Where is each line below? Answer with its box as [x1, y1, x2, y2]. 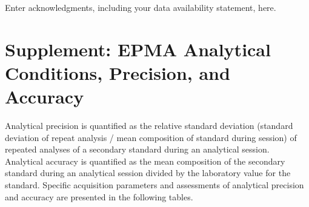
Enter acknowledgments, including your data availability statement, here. [5, 1, 276, 13]
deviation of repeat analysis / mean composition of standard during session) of [5, 131, 297, 143]
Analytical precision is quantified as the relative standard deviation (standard [5, 119, 293, 132]
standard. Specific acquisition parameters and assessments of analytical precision [5, 179, 304, 191]
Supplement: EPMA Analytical [5, 36, 271, 61]
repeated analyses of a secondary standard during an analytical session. [5, 143, 270, 156]
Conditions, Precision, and [5, 60, 230, 85]
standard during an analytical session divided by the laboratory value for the [5, 166, 291, 179]
